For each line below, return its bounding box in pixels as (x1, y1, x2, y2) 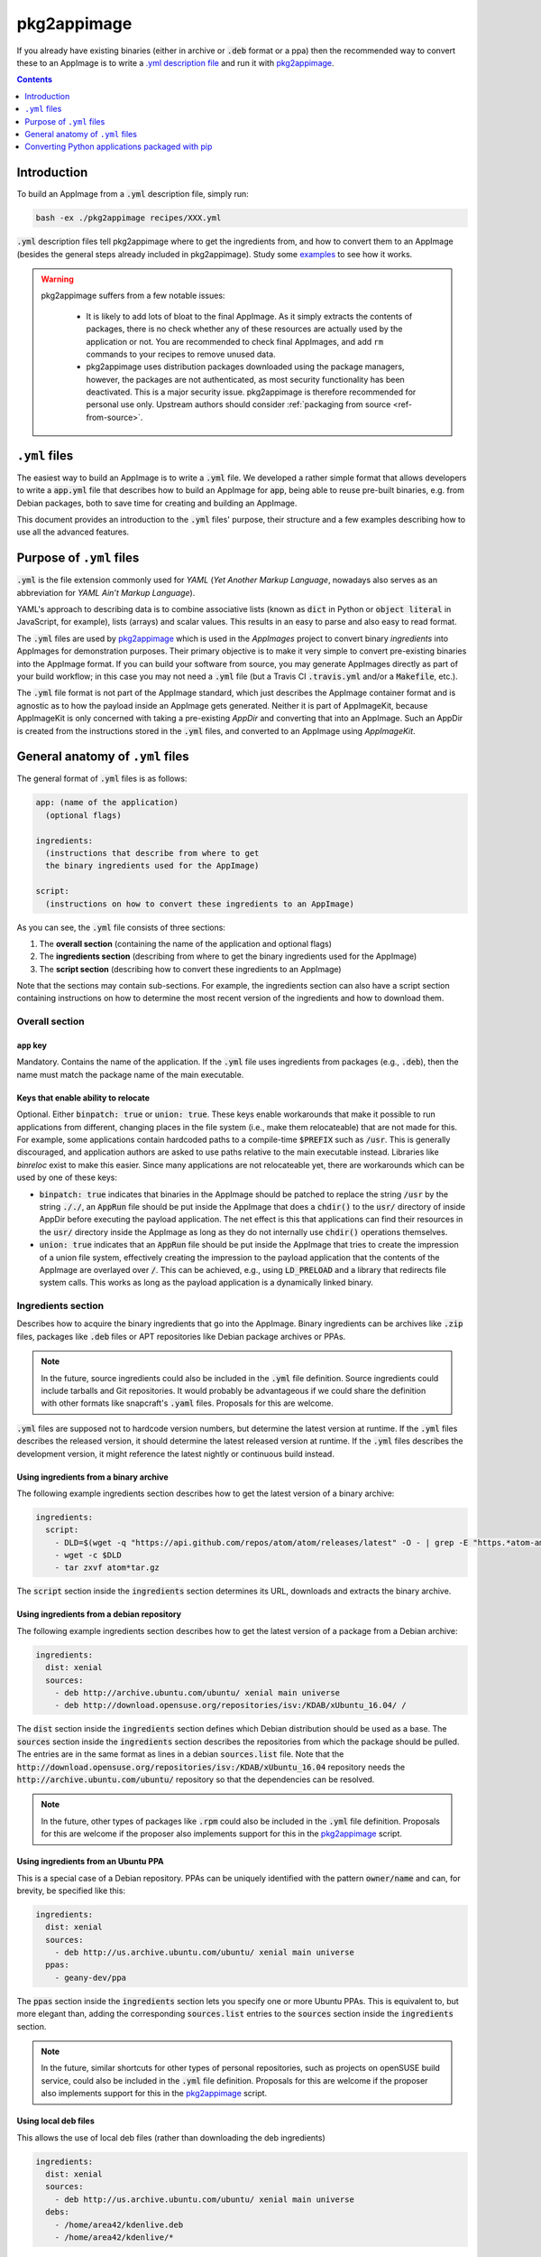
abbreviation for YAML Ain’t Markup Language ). (16, 587, 196, 598)
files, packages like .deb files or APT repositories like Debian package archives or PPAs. (16, 1331, 346, 1342)
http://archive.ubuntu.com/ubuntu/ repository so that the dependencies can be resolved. (16, 1774, 375, 1785)
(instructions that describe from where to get (45, 848, 260, 858)
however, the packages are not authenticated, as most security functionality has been (86, 374, 405, 385)
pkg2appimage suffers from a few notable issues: (41, 290, 225, 302)
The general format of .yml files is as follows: (16, 773, 188, 785)
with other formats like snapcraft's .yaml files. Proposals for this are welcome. (41, 1398, 334, 1408)
